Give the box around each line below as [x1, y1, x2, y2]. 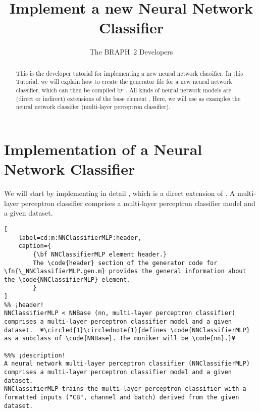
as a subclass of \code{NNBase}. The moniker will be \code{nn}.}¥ [4, 335, 236, 342]
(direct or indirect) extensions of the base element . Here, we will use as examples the [16, 94, 241, 102]
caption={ [18, 242, 51, 250]
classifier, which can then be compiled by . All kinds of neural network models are [16, 86, 231, 94]
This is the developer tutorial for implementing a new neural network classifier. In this [16, 69, 243, 77]
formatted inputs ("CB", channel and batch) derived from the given [4, 394, 239, 401]
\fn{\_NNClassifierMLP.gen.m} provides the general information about [4, 268, 246, 275]
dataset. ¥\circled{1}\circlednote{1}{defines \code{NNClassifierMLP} [4, 326, 250, 334]
